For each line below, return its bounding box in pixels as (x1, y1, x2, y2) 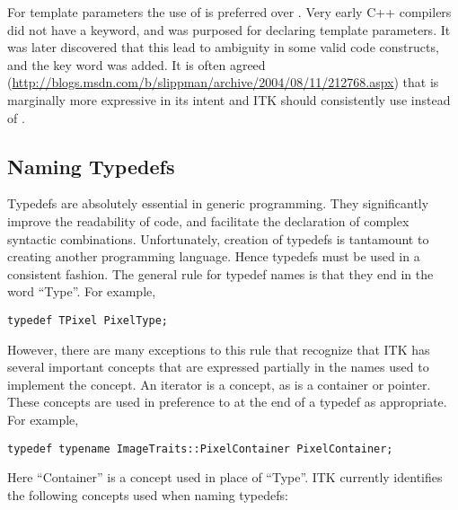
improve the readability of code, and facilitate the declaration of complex (7, 211, 410, 230)
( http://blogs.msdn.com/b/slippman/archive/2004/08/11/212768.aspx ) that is (7, 73, 439, 92)
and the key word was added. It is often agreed (7, 55, 266, 74)
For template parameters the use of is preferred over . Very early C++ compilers (7, 3, 452, 21)
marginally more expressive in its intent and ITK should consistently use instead (7, 90, 451, 109)
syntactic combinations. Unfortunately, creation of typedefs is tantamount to (7, 229, 429, 248)
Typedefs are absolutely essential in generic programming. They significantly (7, 194, 429, 213)
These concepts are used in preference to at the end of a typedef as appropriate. (7, 392, 447, 411)
